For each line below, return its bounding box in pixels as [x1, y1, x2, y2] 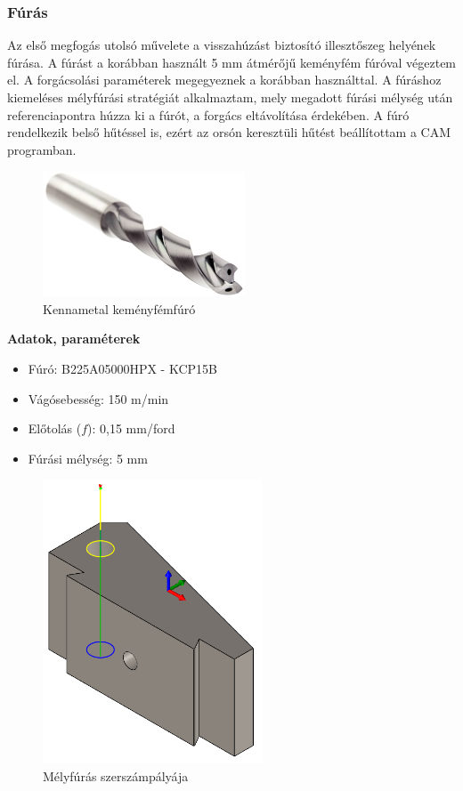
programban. [7, 140, 77, 158]
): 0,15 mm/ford [87, 419, 175, 438]
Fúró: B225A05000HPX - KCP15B [28, 359, 217, 377]
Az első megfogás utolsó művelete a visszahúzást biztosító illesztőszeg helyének [7, 36, 436, 54]
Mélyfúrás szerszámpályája [43, 766, 189, 785]
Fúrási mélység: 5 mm [28, 448, 148, 467]
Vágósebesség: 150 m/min [28, 389, 169, 408]
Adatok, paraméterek [7, 329, 141, 348]
